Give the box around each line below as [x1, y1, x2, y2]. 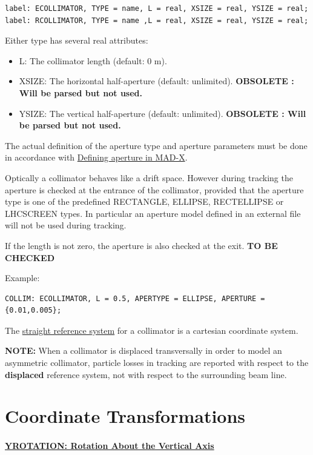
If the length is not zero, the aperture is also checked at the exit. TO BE [5, 239, 278, 251]
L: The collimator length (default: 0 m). [19, 54, 167, 67]
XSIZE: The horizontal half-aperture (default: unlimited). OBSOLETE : [19, 75, 294, 87]
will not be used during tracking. [5, 219, 127, 231]
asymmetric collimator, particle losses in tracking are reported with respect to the [5, 356, 309, 369]
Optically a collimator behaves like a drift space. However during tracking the [5, 171, 293, 184]
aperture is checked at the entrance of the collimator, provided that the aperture [5, 183, 304, 196]
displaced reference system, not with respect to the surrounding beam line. [5, 368, 287, 380]
